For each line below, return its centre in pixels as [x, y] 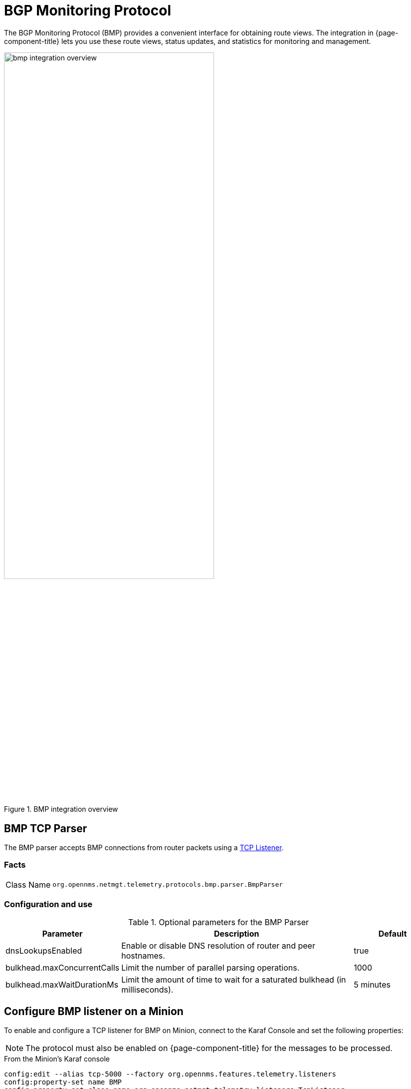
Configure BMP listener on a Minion [94, 1011]
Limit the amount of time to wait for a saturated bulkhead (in [234, 980]
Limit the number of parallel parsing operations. [210, 968]
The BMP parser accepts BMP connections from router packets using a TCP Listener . [144, 847]
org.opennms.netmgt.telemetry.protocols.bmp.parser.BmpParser [168, 885]
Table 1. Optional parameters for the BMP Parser [218, 922]
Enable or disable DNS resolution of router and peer [218, 946]
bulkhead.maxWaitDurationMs [62, 985]
